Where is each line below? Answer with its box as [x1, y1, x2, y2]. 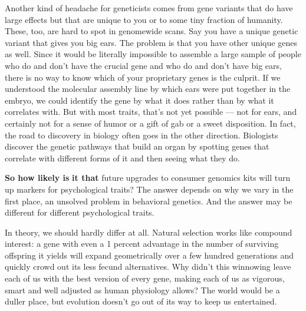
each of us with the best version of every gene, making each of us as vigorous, [5, 272, 285, 284]
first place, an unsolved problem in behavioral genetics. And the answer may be [5, 194, 292, 207]
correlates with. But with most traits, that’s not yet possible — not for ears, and [5, 105, 297, 118]
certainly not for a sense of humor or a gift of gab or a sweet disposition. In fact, [5, 117, 296, 129]
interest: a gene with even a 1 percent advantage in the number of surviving [5, 237, 279, 250]
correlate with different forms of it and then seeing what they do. [5, 151, 240, 164]
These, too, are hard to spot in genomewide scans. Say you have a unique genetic [5, 25, 298, 37]
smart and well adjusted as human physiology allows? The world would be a [5, 283, 280, 296]
